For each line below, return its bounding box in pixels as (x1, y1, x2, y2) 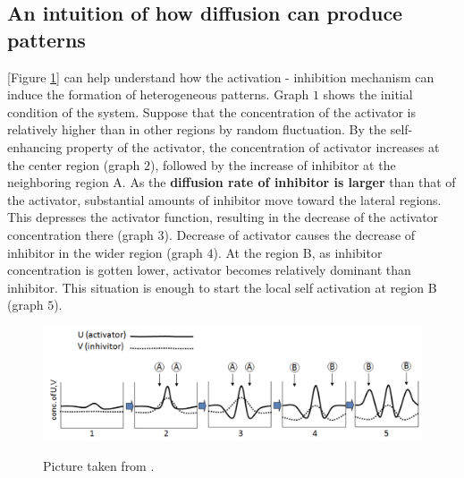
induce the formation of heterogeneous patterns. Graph (7, 85, 309, 104)
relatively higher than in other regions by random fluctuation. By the (7, 120, 387, 139)
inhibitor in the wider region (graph (7, 243, 203, 261)
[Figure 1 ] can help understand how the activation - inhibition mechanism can (7, 67, 434, 86)
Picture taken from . (43, 457, 155, 475)
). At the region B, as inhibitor (213, 243, 383, 261)
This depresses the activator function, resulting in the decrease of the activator (7, 208, 439, 226)
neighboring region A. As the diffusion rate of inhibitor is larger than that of (7, 173, 456, 192)
